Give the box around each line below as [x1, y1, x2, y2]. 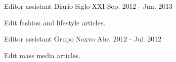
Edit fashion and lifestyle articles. [4, 17, 106, 27]
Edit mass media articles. [4, 50, 81, 60]
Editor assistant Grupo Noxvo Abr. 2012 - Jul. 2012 [4, 34, 162, 44]
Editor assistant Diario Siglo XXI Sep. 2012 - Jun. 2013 [4, 1, 173, 11]
